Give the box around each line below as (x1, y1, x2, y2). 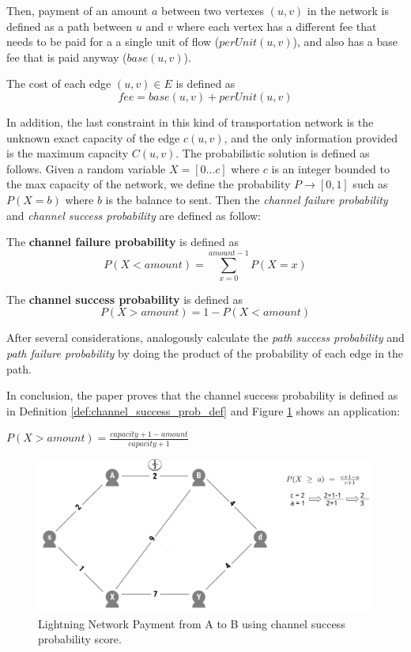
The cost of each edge (6, 75, 111, 92)
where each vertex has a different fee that (176, 17, 377, 34)
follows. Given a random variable (6, 160, 166, 176)
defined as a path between (6, 17, 133, 34)
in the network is (307, 2, 389, 18)
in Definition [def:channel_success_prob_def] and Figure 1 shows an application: (6, 402, 400, 419)
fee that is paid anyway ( (6, 48, 127, 65)
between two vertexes (161, 2, 264, 18)
